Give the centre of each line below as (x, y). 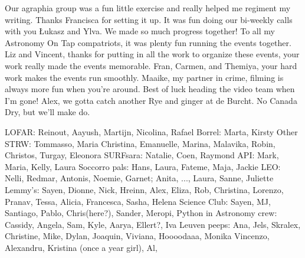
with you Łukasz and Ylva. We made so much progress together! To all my (140, 31)
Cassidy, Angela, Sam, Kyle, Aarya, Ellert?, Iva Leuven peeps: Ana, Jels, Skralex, (153, 224)
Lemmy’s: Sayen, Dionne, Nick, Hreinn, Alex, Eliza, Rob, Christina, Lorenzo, (144, 189)
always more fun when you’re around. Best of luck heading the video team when (150, 89)
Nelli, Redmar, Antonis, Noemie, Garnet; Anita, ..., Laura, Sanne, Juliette (139, 178)
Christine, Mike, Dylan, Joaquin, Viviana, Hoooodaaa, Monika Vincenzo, (137, 236)
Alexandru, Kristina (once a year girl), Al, (81, 247)
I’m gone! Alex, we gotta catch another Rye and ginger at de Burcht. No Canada (151, 100)
